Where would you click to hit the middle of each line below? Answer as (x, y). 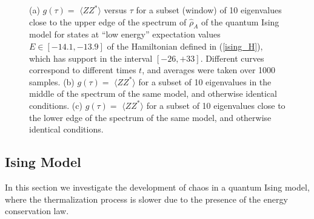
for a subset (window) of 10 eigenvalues (209, 10)
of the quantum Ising (240, 21)
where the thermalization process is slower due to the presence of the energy (146, 199)
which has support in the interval (91, 58)
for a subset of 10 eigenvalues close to (216, 105)
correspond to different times (83, 70)
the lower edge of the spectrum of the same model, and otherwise (150, 117)
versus (115, 10)
